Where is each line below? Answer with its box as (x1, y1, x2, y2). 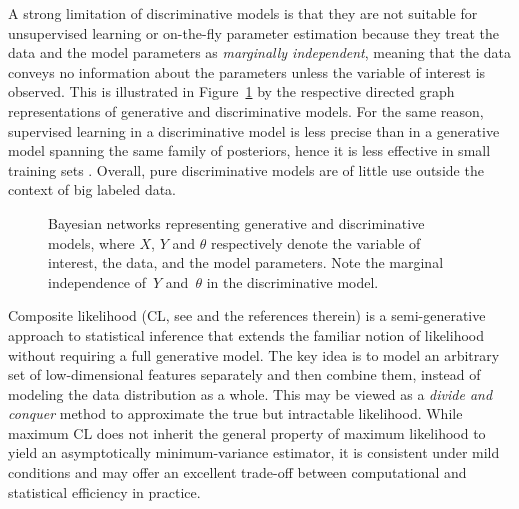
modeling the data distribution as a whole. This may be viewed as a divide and (8, 383, 493, 404)
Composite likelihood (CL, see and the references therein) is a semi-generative (8, 305, 486, 326)
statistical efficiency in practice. (8, 481, 201, 502)
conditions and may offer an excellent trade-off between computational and (8, 462, 467, 483)
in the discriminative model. (206, 271, 379, 292)
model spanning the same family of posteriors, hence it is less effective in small (8, 140, 491, 161)
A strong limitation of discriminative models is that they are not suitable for (8, 3, 478, 23)
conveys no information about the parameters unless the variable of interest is (8, 61, 486, 82)
